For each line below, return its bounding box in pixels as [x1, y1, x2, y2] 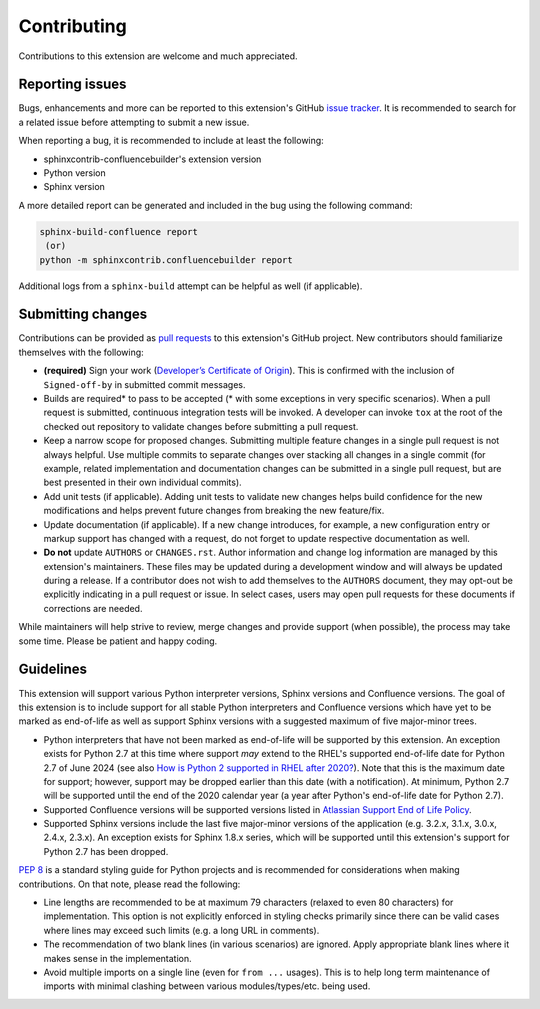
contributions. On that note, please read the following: [18, 878, 241, 890]
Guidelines [18, 661, 87, 678]
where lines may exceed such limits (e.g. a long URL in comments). [43, 924, 320, 936]
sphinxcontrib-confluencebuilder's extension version [43, 153, 262, 165]
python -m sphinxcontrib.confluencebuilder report [39, 254, 294, 265]
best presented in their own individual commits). [43, 476, 242, 489]
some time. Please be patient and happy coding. [18, 635, 218, 647]
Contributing [18, 15, 127, 37]
